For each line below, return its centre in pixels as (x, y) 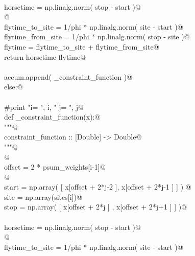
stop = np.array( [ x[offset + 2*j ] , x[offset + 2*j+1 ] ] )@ (96, 207)
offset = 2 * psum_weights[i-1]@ (55, 167)
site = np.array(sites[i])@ (43, 196)
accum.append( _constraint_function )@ (68, 76)
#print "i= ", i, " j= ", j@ (44, 107)
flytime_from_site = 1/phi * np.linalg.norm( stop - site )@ (97, 37)
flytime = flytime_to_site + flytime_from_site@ (82, 46)
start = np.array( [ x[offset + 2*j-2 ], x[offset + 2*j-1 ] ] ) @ (98, 187)
